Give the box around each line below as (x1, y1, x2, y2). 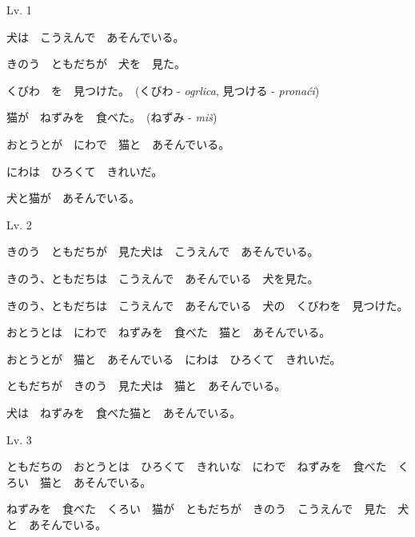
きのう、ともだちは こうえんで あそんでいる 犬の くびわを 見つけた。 (6, 296, 409, 313)
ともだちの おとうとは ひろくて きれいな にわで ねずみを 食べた (6, 458, 387, 475)
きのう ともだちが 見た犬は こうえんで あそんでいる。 (6, 243, 319, 260)
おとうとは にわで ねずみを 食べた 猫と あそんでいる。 (6, 324, 331, 340)
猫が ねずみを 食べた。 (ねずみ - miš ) (6, 109, 217, 125)
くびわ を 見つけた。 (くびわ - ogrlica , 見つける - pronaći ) (6, 82, 320, 98)
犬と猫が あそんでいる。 (6, 189, 141, 206)
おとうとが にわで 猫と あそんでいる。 (6, 135, 230, 152)
